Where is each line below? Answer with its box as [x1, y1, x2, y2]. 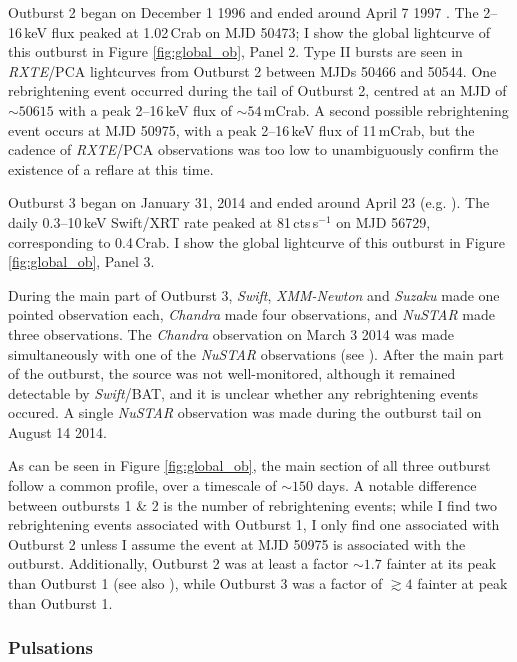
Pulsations [8, 635, 93, 660]
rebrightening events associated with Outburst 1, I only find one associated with [8, 514, 500, 535]
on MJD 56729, [336, 211, 431, 232]
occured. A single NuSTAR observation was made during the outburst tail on [8, 402, 482, 423]
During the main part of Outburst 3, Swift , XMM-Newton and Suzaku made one [8, 284, 500, 305]
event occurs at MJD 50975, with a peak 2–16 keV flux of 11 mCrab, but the [8, 119, 475, 140]
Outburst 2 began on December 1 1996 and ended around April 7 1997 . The [8, 2, 479, 22]
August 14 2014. [8, 421, 107, 442]
